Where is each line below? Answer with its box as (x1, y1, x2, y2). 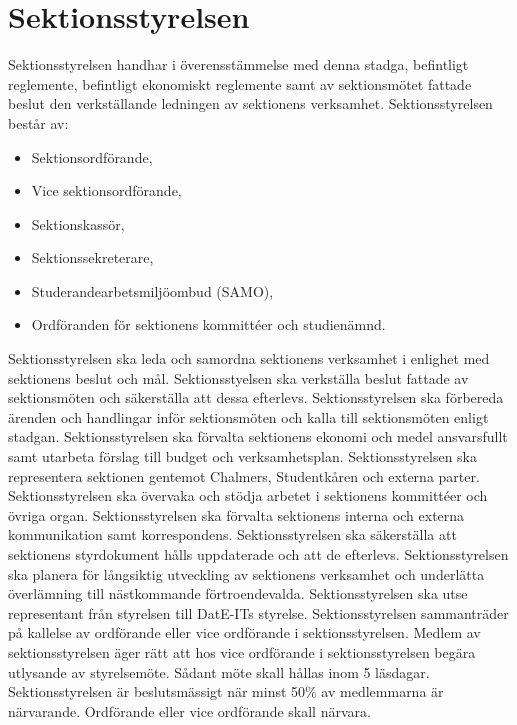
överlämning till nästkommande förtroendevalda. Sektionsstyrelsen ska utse (8, 583, 468, 604)
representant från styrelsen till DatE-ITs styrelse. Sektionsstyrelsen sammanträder (8, 602, 509, 623)
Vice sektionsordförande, (31, 180, 182, 201)
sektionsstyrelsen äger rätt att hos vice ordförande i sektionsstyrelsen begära (8, 641, 476, 662)
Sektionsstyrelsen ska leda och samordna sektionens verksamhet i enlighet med (8, 348, 490, 369)
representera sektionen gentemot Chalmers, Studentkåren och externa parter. (8, 465, 480, 486)
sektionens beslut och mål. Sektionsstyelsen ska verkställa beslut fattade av (8, 367, 469, 388)
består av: (8, 112, 69, 133)
